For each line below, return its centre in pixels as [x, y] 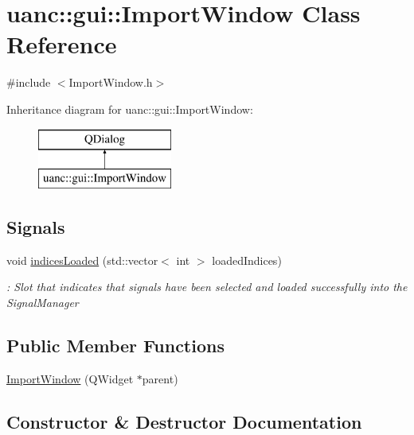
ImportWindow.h [111, 82]
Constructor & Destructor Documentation [184, 421]
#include [29, 82]
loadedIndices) [247, 260]
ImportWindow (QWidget [70, 378]
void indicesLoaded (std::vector [82, 260]
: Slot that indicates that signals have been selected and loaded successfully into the [207, 287]
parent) [160, 378]
